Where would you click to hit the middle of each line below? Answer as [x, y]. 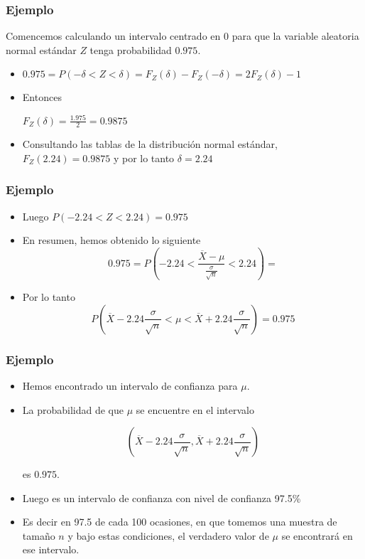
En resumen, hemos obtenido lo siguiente [111, 240]
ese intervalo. [51, 549]
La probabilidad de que [73, 409]
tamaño [39, 535]
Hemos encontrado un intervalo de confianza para [130, 385]
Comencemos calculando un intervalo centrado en [113, 36]
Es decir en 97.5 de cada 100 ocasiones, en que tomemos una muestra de [180, 522]
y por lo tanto [144, 158]
